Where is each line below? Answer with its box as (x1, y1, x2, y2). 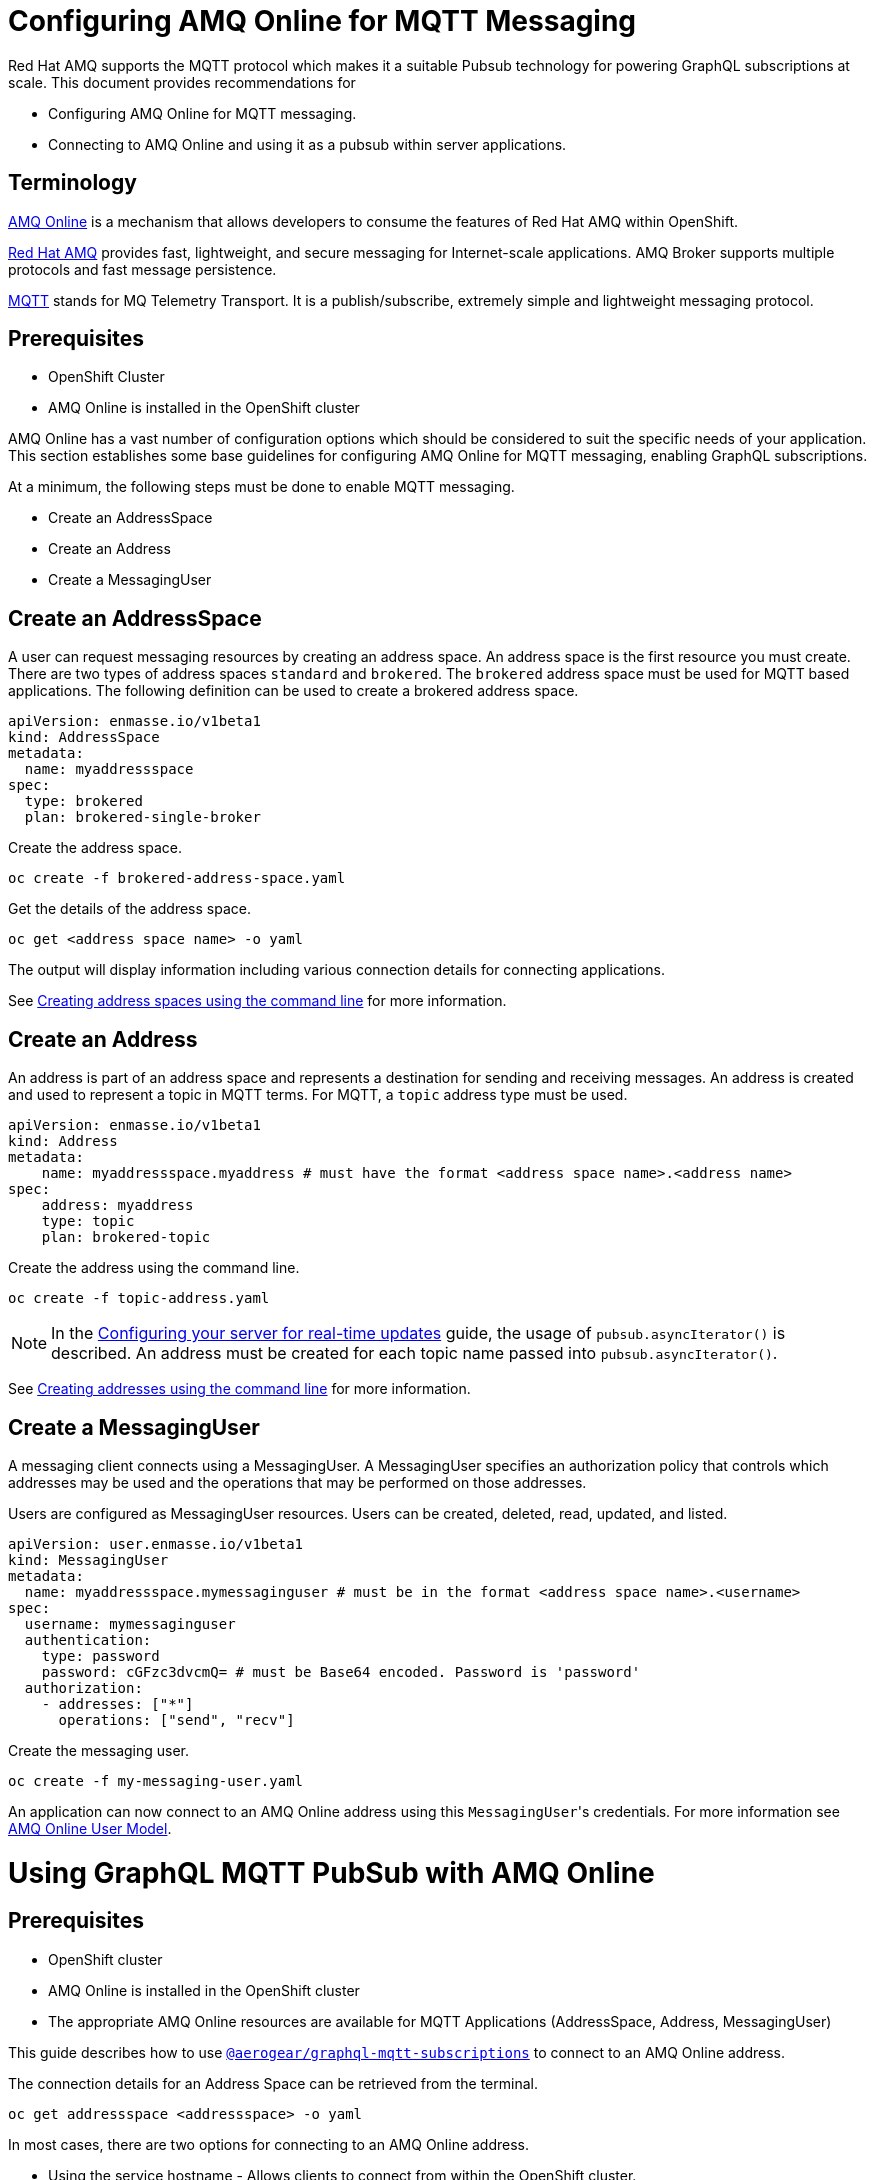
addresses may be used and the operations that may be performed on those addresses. (8, 1473, 587, 1491)
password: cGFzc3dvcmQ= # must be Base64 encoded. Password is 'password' (41, 1663, 641, 1680)
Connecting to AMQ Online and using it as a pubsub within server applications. (48, 135, 567, 153)
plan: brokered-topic (41, 1229, 211, 1246)
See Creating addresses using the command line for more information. (8, 1380, 471, 1398)
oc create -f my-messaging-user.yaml (8, 1772, 304, 1789)
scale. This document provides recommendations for (8, 73, 356, 91)
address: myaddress (41, 1197, 194, 1214)
